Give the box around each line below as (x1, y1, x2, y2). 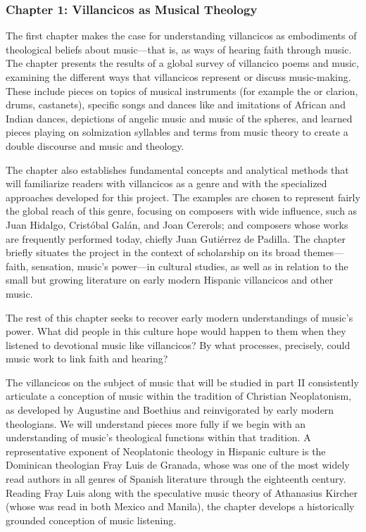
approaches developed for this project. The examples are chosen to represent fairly (6, 189, 360, 204)
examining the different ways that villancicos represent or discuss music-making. (6, 70, 351, 84)
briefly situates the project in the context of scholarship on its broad (6, 245, 301, 260)
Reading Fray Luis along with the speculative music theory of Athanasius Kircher (6, 485, 358, 500)
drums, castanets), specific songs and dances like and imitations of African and (6, 97, 346, 112)
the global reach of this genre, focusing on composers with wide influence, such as (6, 203, 358, 218)
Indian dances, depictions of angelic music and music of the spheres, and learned (6, 110, 353, 125)
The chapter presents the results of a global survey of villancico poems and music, (6, 56, 359, 70)
